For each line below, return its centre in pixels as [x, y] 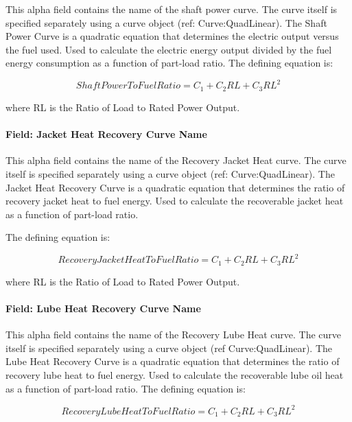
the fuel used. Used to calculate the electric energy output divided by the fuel [169, 49]
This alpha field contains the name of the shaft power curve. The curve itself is [172, 9]
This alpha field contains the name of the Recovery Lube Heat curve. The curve [174, 335]
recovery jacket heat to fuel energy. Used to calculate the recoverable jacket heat [175, 201]
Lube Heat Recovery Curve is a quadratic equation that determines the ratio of [173, 361]
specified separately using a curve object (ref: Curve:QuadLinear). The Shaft [166, 22]
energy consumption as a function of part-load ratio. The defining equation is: [169, 63]
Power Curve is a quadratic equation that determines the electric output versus [172, 36]
